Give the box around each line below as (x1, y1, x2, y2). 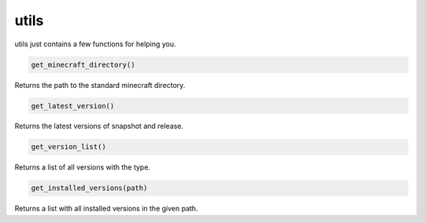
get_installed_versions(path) (31, 184, 148, 192)
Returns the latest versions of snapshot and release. (14, 122, 184, 131)
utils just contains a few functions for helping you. (14, 39, 176, 49)
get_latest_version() (31, 101, 115, 110)
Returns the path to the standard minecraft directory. (14, 80, 186, 90)
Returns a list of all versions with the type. (14, 163, 151, 172)
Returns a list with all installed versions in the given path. (14, 204, 198, 214)
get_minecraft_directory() (31, 60, 135, 69)
